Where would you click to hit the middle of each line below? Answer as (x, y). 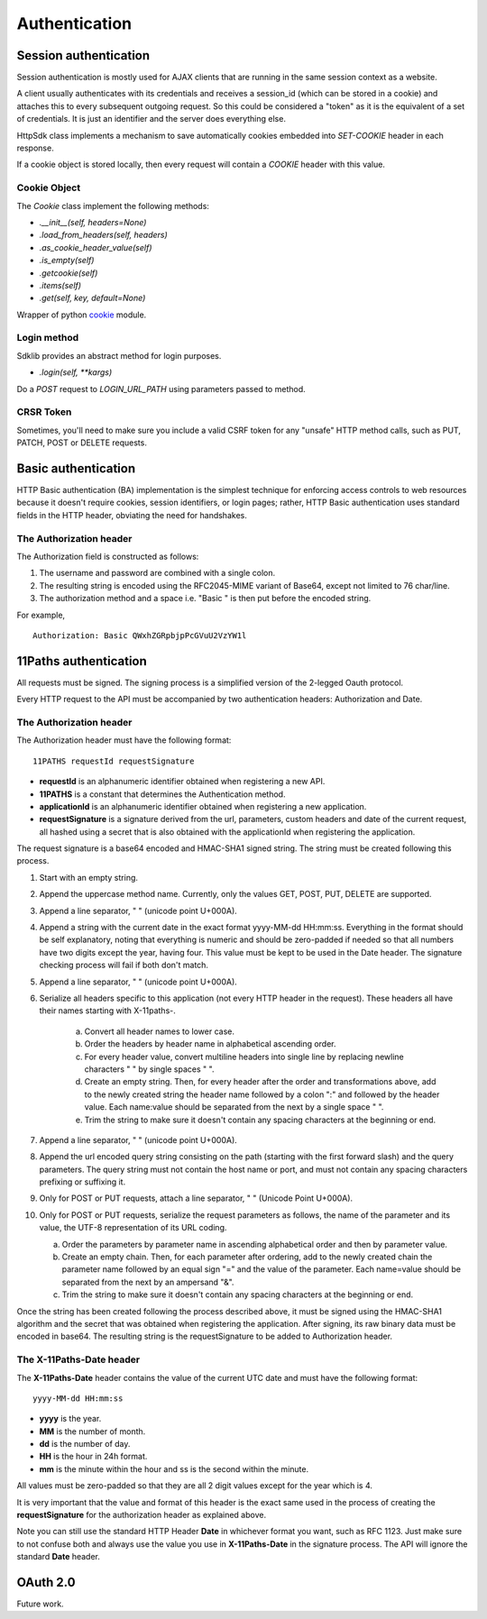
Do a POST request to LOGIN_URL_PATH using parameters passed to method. (161, 389)
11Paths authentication (82, 661)
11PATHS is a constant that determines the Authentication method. (162, 794)
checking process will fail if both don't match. (124, 965)
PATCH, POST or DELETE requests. (82, 443)
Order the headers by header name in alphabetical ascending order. (211, 1044)
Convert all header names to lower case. (159, 1031)
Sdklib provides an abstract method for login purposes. (119, 355)
